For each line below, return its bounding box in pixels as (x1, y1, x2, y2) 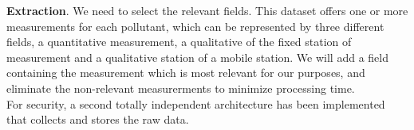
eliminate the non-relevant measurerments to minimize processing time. (6, 79, 355, 96)
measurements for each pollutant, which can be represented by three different (6, 17, 384, 34)
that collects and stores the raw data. (6, 111, 189, 128)
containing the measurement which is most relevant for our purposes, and (6, 64, 365, 81)
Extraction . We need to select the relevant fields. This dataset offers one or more (6, 2, 408, 18)
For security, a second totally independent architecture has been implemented (6, 95, 385, 112)
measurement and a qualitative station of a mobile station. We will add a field (6, 48, 388, 65)
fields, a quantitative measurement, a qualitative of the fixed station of (6, 33, 352, 50)
